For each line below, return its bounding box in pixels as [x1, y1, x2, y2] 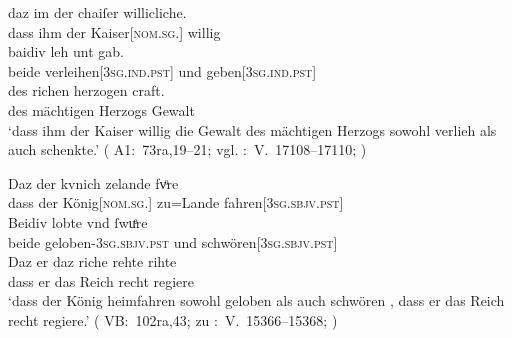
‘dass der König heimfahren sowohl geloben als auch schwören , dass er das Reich [8, 290, 505, 311]
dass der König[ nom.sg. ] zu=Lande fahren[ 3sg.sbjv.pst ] [8, 192, 344, 213]
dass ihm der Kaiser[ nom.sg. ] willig [8, 21, 221, 42]
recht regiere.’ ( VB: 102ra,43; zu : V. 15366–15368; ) [8, 309, 338, 330]
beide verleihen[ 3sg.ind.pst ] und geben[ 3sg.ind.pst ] [8, 60, 317, 81]
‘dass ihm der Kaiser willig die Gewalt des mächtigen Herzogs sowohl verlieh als [8, 119, 497, 140]
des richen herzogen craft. [8, 80, 165, 101]
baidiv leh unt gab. [8, 41, 124, 62]
